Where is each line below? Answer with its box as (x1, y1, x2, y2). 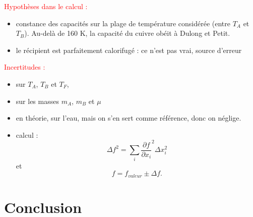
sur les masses (16, 95, 59, 106)
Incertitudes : (4, 62, 45, 72)
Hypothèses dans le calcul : (4, 1, 88, 11)
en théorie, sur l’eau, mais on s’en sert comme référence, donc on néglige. (16, 113, 241, 123)
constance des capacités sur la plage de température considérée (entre (16, 18, 230, 28)
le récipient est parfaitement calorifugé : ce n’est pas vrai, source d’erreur (16, 44, 242, 55)
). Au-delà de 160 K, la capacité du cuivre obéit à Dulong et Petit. (24, 28, 230, 38)
